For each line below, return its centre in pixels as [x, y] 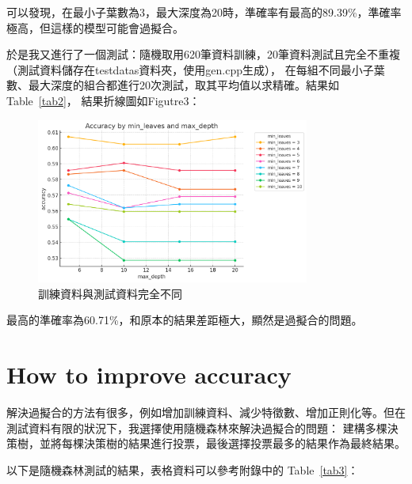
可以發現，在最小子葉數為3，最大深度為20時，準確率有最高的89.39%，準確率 [204, 12]
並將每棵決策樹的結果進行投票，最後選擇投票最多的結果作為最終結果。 [222, 443]
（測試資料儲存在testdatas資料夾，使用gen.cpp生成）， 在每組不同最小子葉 [196, 69]
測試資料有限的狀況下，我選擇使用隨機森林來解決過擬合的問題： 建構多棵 [197, 427]
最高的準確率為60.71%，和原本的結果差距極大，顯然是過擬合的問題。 [185, 320]
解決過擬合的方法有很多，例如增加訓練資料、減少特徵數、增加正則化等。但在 [206, 412]
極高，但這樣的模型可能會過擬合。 [95, 27]
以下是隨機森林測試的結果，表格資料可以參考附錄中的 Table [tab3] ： [183, 469]
